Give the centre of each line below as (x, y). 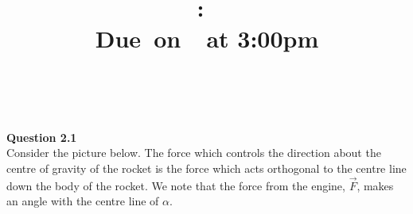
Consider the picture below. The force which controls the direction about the (194, 153)
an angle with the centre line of (83, 201)
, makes (375, 185)
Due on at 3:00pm (207, 38)
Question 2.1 (42, 137)
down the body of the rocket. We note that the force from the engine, (176, 185)
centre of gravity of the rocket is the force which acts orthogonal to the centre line (206, 168)
